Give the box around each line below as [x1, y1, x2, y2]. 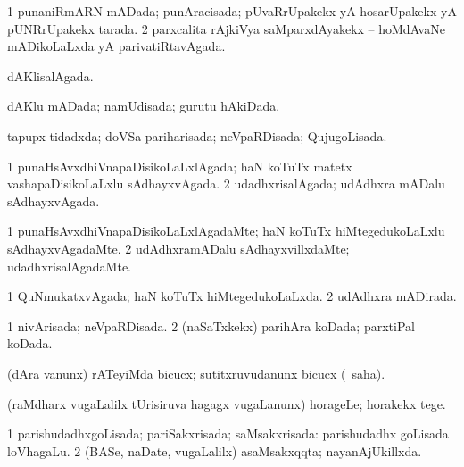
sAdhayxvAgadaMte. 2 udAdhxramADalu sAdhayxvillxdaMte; [7, 238, 350, 257]
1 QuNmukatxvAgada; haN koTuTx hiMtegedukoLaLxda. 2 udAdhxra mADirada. [7, 287, 457, 305]
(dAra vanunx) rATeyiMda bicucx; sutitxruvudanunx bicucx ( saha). [7, 363, 385, 382]
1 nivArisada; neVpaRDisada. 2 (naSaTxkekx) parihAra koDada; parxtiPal [7, 316, 415, 335]
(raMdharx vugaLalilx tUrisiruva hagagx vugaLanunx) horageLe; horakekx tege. [7, 394, 446, 413]
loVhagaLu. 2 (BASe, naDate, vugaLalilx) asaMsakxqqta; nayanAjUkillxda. [7, 441, 422, 460]
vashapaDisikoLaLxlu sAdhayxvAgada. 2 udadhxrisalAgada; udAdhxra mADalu [7, 174, 445, 193]
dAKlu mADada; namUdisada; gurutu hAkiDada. [7, 96, 280, 115]
